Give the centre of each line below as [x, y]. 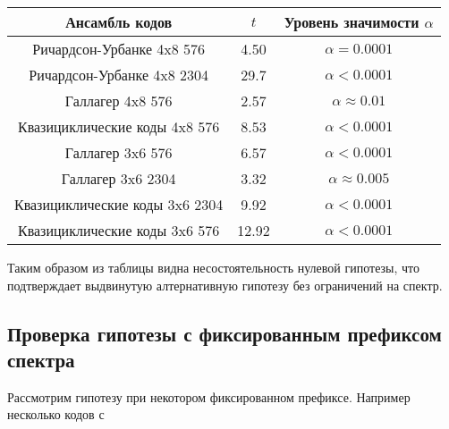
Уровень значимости [352, 22]
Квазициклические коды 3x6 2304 [119, 204]
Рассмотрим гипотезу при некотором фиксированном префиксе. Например [209, 396]
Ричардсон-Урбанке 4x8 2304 [119, 75]
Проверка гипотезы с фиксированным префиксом [224, 333]
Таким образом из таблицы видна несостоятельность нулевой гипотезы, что [213, 267]
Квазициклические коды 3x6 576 [119, 230]
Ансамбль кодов [119, 22]
